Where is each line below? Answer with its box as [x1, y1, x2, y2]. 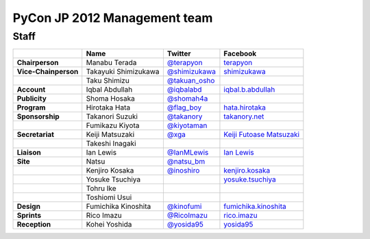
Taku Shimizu [86, 76, 129, 86]
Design [16, 202, 41, 212]
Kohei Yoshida [86, 220, 132, 229]
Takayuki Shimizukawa [86, 67, 160, 77]
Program [16, 103, 46, 112]
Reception [16, 220, 51, 229]
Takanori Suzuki [86, 112, 138, 121]
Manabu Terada [86, 58, 137, 68]
